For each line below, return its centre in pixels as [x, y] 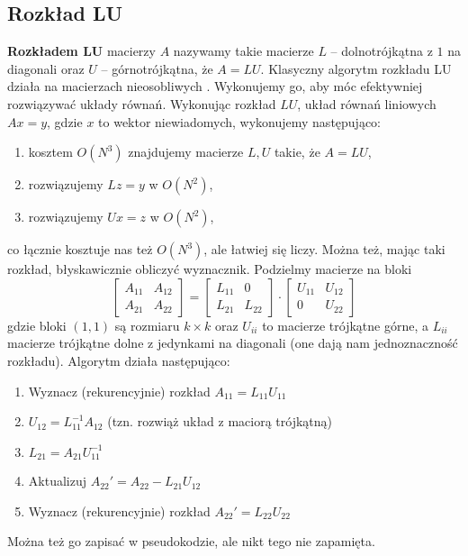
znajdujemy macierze [186, 152]
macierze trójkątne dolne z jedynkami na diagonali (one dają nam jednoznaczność [233, 343]
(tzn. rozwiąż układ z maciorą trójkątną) [220, 421]
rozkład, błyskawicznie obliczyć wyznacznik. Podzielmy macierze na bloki [210, 269]
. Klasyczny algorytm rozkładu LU [356, 68]
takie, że [297, 152]
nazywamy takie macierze [243, 51]
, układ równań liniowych [367, 103]
